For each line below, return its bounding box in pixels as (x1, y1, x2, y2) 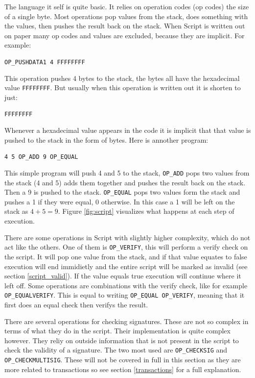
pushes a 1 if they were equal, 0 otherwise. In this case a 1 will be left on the (4, 196, 235, 206)
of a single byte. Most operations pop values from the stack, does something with (4, 11, 248, 21)
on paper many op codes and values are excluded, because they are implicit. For (4, 30, 245, 40)
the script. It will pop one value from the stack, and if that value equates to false (4, 251, 247, 261)
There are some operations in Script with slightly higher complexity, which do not (4, 232, 251, 242)
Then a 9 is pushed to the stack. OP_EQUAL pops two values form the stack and (4, 187, 240, 197)
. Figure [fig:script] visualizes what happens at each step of (58, 206, 234, 216)
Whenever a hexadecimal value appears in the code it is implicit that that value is (4, 125, 251, 135)
